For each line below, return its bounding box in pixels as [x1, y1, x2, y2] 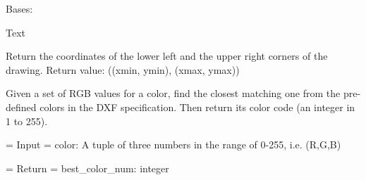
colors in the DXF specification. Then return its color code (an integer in [39, 99, 355, 114]
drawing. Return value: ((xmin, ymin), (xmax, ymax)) [6, 62, 240, 77]
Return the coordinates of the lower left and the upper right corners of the [6, 49, 328, 63]
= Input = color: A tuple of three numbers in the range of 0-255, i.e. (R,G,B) [6, 137, 341, 152]
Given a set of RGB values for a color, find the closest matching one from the [6, 86, 341, 101]
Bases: [6, 1, 33, 15]
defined [6, 99, 37, 114]
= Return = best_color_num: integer [6, 160, 169, 175]
